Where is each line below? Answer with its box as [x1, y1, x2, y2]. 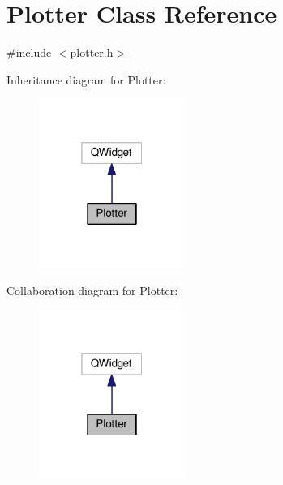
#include [6, 44, 52, 61]
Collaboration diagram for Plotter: [6, 282, 178, 299]
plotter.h [70, 44, 114, 61]
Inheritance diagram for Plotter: [6, 71, 166, 88]
